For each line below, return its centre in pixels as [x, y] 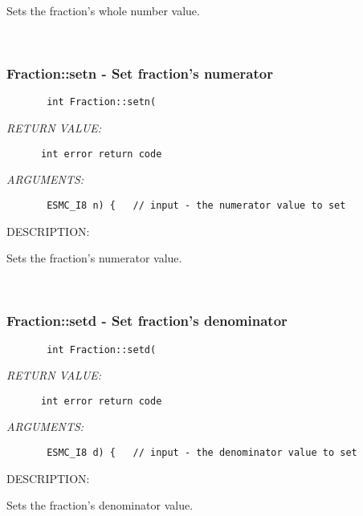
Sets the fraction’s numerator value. [94, 258]
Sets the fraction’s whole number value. [103, 10]
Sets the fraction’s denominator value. [100, 505]
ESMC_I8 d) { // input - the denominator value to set [202, 453]
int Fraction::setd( [102, 349]
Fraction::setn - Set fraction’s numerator [140, 73]
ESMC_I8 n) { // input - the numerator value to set [196, 205]
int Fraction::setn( [102, 102]
